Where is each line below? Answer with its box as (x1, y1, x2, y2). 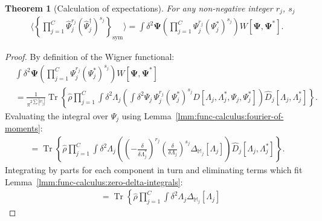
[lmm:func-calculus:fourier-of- (175, 109, 284, 122)
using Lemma (121, 109, 172, 122)
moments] (5, 122, 40, 134)
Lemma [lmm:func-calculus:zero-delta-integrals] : (5, 175, 183, 188)
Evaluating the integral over (5, 109, 109, 122)
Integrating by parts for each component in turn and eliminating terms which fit (5, 163, 303, 176)
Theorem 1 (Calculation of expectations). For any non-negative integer (5, 2, 273, 14)
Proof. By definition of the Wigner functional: (5, 50, 175, 63)
